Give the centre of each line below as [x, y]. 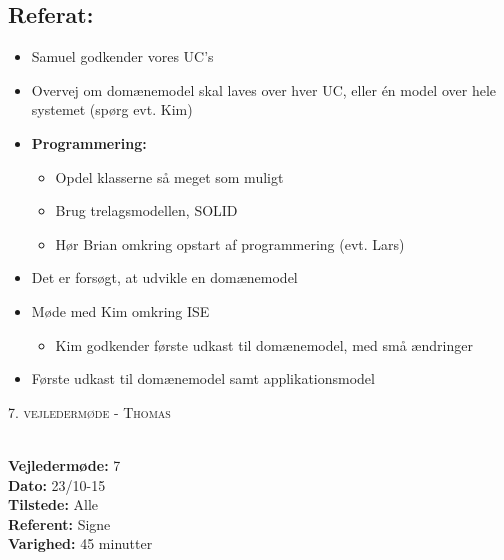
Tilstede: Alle [53, 504]
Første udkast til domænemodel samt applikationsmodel [203, 378]
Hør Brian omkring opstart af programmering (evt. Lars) [230, 243]
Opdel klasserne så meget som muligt [169, 176]
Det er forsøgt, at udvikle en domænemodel [164, 277]
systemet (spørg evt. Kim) [112, 109]
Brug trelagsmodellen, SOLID [146, 210]
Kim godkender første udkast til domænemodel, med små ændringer [264, 344]
